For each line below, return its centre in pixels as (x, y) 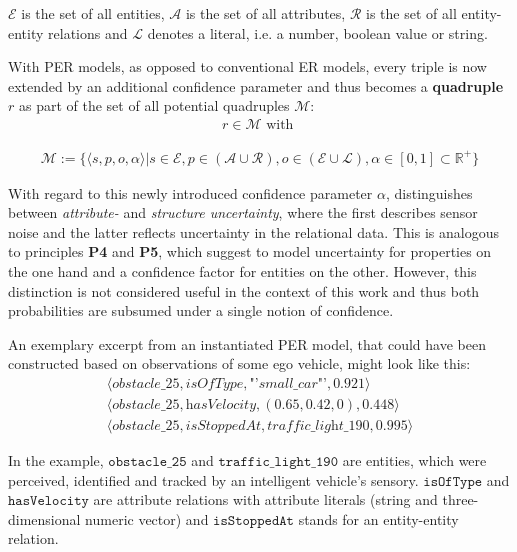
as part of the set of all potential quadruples (154, 105)
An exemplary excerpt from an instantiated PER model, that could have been (247, 343)
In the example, (56, 459)
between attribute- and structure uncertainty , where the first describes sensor (243, 212)
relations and (88, 32)
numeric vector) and (147, 518)
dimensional (44, 518)
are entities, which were (414, 459)
